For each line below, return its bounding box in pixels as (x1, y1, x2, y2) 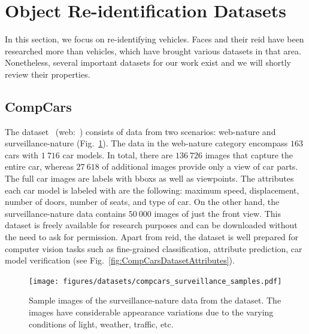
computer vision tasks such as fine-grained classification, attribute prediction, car (5, 242, 302, 255)
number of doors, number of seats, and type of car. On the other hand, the (5, 195, 280, 208)
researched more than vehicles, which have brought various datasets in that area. (5, 44, 301, 57)
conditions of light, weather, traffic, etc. (29, 317, 174, 330)
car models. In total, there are (62, 148, 173, 161)
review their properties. (5, 68, 90, 80)
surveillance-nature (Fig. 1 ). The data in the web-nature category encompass (5, 137, 288, 149)
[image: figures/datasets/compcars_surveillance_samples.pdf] (29, 277, 282, 286)
